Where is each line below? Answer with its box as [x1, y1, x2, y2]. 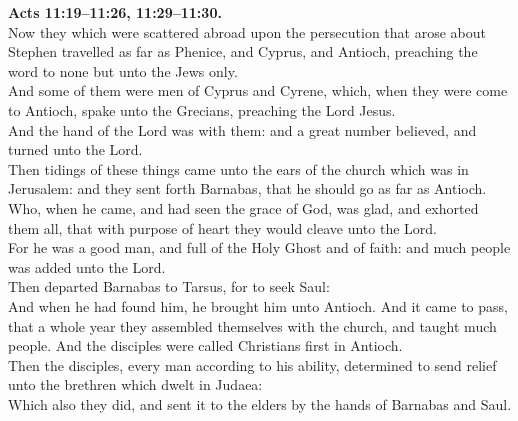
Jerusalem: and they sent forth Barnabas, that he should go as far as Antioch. [8, 178, 487, 199]
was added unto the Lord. [8, 256, 166, 277]
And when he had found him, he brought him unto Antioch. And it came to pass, [8, 295, 508, 316]
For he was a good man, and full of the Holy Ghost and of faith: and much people [8, 237, 511, 258]
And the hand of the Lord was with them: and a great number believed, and [8, 119, 477, 140]
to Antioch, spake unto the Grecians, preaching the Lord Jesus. [8, 99, 396, 120]
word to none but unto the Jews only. [8, 60, 238, 81]
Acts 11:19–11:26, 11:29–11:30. [8, 2, 222, 22]
